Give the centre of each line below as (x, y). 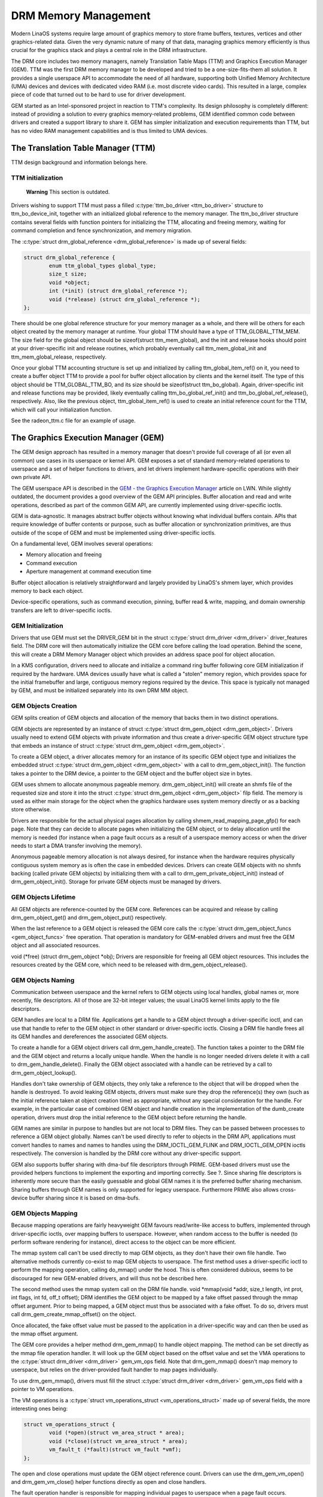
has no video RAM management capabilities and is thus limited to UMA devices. (109, 131)
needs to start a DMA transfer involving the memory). (77, 846)
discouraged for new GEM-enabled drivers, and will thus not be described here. (109, 1278)
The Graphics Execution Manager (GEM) (88, 438)
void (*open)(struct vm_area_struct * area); (117, 1433)
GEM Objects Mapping (44, 1213)
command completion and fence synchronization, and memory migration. (102, 231)
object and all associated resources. (56, 946)
